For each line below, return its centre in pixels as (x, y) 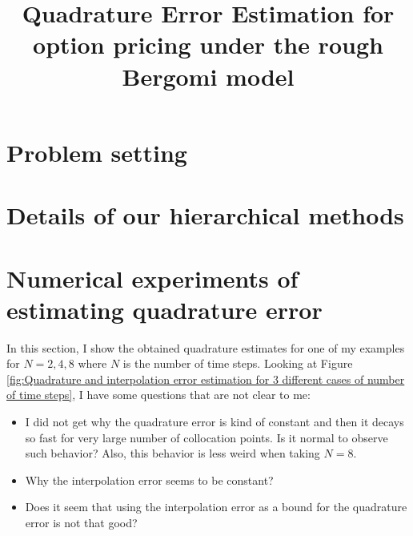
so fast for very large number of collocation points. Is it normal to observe (206, 437)
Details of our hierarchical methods (205, 215)
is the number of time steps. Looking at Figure (238, 363)
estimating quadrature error (164, 309)
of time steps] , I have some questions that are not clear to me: (158, 395)
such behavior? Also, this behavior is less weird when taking (172, 453)
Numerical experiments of (152, 278)
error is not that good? (81, 522)
